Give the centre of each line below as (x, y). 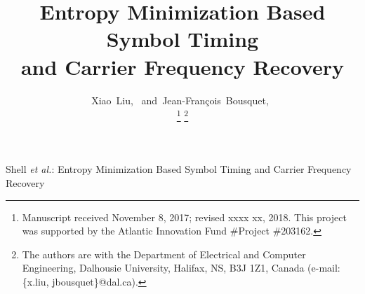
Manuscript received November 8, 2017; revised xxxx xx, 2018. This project (184, 217)
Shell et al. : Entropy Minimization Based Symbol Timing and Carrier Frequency (179, 169)
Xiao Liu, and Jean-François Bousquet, (180, 100)
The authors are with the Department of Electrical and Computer (164, 254)
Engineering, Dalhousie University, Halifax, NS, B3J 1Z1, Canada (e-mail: (181, 268)
